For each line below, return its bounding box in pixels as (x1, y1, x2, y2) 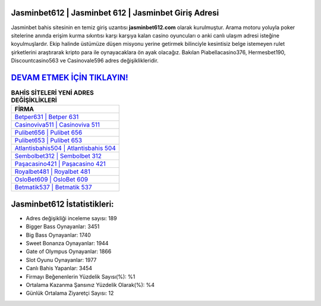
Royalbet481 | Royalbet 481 (14, 167, 90, 176)
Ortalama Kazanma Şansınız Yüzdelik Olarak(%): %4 (26, 282, 155, 288)
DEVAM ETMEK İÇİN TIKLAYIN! (11, 72, 128, 83)
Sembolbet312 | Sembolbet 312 (14, 152, 102, 160)
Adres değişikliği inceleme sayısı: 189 (26, 214, 117, 221)
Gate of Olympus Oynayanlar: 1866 (26, 248, 112, 255)
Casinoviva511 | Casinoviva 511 (14, 121, 100, 129)
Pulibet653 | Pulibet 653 (14, 136, 83, 145)
